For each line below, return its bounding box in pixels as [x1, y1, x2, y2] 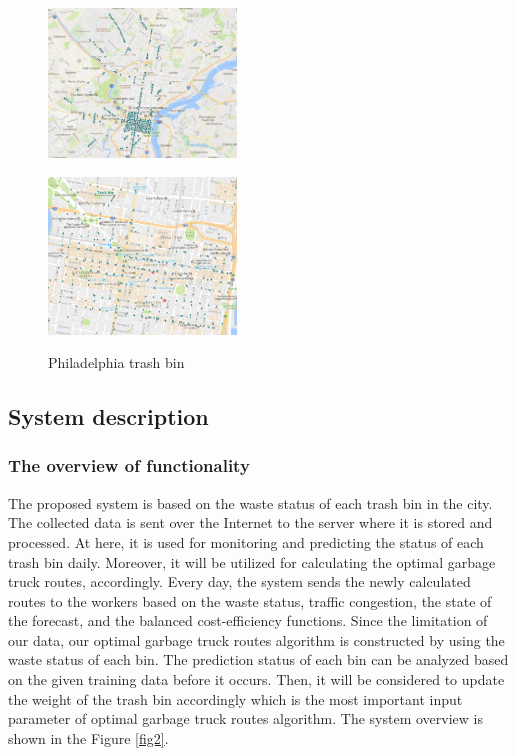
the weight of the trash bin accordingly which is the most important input [8, 688, 463, 709]
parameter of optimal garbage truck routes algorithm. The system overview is [8, 708, 483, 729]
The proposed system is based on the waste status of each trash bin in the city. [8, 492, 493, 513]
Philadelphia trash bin [48, 352, 185, 373]
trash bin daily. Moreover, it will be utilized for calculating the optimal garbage [8, 551, 496, 572]
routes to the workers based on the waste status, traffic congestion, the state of [8, 590, 492, 611]
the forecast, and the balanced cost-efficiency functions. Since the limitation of [8, 610, 488, 631]
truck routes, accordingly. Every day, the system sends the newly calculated [8, 571, 471, 592]
